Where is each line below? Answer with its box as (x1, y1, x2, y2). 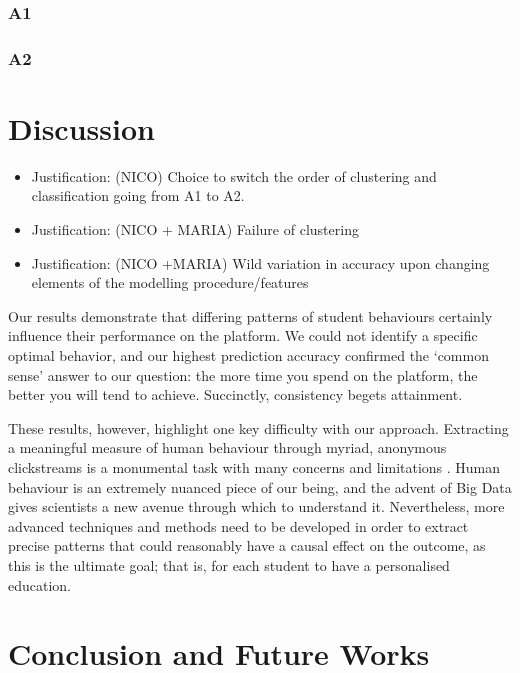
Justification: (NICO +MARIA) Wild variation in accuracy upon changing (31, 252, 490, 273)
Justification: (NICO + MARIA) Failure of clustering (31, 219, 359, 239)
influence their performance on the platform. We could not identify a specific (8, 325, 478, 346)
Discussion (8, 107, 155, 148)
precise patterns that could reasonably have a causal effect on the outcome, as (8, 535, 486, 556)
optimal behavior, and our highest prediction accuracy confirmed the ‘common (8, 344, 489, 365)
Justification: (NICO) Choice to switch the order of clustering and (31, 165, 437, 186)
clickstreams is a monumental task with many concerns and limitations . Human (8, 456, 501, 477)
